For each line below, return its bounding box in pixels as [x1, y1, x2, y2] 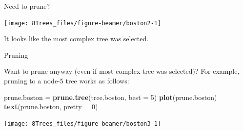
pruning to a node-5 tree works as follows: [4, 76, 129, 86]
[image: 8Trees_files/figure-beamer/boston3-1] [4, 120, 162, 127]
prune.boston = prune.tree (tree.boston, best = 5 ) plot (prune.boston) [4, 92, 217, 102]
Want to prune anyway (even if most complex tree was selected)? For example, [4, 66, 240, 76]
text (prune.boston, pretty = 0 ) [4, 101, 98, 112]
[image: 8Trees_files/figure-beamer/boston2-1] [4, 19, 162, 27]
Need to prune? [4, 1, 50, 11]
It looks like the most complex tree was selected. [4, 33, 149, 44]
